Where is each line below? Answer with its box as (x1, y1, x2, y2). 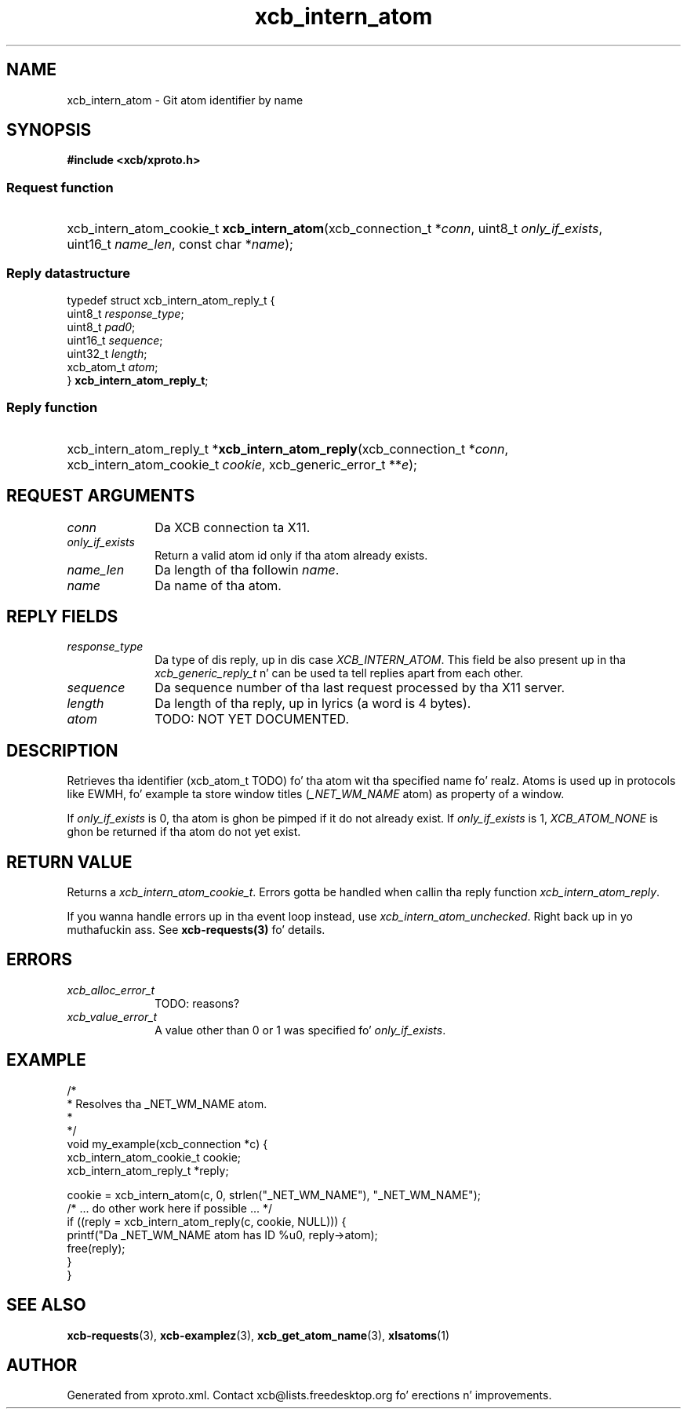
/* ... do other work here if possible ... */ (67, 1201, 273, 1215)
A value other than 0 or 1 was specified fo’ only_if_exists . (154, 1023, 446, 1037)
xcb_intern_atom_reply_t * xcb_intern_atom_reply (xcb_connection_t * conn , (67, 440, 508, 457)
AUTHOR (6, 1355, 78, 1376)
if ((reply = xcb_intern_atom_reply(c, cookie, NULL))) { (67, 1214, 347, 1228)
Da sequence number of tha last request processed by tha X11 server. (154, 680, 565, 696)
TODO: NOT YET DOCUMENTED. (154, 711, 350, 728)
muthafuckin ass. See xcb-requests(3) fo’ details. (67, 923, 325, 937)
